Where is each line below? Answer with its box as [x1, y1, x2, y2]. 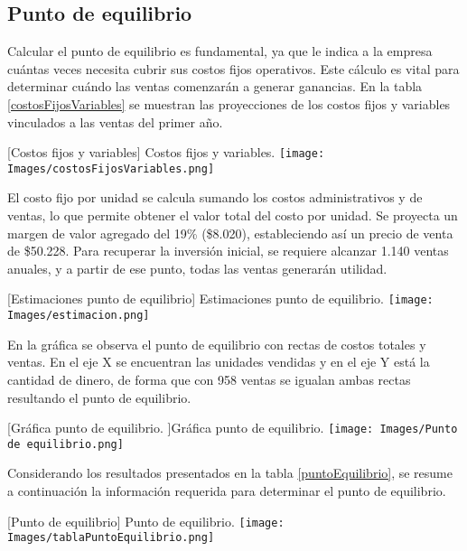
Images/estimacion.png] [7, 309, 150, 322]
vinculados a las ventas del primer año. [7, 112, 223, 131]
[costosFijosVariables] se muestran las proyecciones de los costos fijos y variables [7, 94, 451, 113]
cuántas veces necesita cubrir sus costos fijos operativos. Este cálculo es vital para [7, 59, 460, 78]
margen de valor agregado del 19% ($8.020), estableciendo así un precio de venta [7, 223, 453, 242]
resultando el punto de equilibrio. [7, 388, 191, 406]
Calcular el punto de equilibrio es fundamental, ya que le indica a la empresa [7, 42, 433, 61]
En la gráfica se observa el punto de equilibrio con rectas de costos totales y [7, 334, 426, 353]
